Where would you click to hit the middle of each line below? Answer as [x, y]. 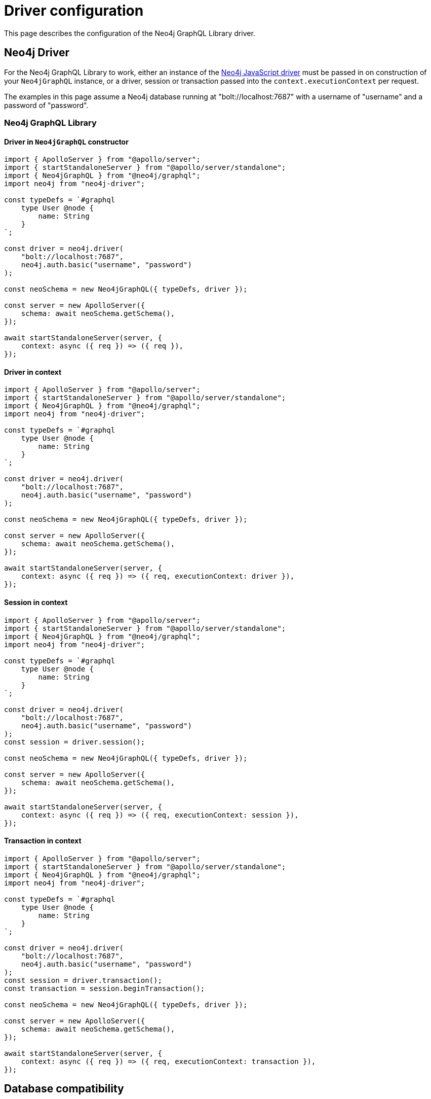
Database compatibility [64, 1089]
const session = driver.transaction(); [83, 980]
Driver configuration [74, 11]
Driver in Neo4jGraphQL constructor [66, 141]
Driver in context [33, 372]
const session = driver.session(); [75, 742]
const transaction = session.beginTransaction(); [105, 988]
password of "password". [46, 105]
